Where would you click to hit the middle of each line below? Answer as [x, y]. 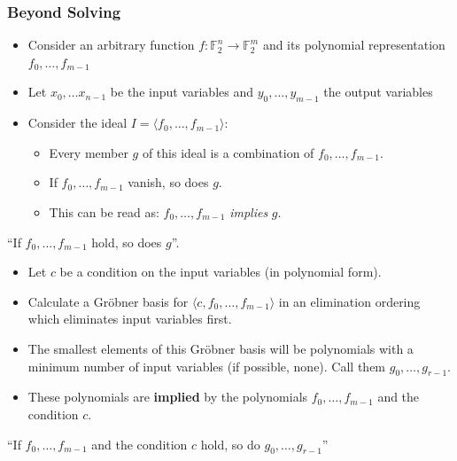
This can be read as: [104, 211]
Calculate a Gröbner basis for [108, 301]
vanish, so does [168, 182]
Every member [89, 152]
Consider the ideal [77, 123]
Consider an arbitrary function [111, 45]
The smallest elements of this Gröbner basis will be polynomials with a [221, 348]
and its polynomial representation [354, 45]
